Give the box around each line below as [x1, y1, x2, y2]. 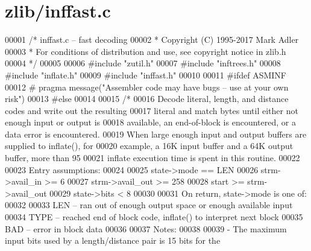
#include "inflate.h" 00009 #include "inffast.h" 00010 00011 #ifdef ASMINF [5, 68, 286, 81]
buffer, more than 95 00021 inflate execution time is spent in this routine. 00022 [5, 151, 300, 164]
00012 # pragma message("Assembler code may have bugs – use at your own [5, 80, 289, 93]
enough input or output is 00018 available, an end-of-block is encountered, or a [5, 116, 296, 129]
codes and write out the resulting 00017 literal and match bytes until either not [5, 104, 298, 116]
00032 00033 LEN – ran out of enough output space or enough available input [5, 199, 293, 211]
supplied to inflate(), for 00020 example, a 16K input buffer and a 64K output [5, 139, 294, 152]
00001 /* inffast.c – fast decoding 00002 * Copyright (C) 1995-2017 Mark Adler [5, 33, 299, 46]
